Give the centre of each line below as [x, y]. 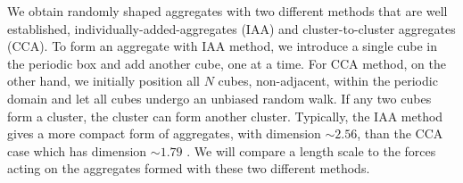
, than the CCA [400, 133]
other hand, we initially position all [103, 81]
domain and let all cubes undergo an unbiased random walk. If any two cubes [219, 98]
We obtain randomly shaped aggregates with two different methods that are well [227, 11]
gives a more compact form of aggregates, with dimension [164, 133]
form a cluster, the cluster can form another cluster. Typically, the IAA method [225, 116]
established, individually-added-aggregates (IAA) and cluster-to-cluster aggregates [231, 28]
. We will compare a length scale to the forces [311, 150]
